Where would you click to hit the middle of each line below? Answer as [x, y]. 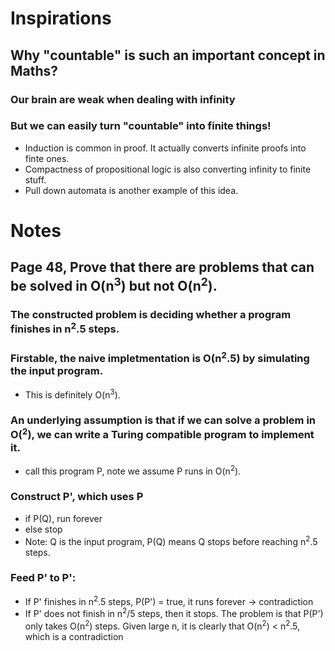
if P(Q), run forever [63, 518]
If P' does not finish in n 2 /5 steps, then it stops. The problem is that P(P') [174, 613]
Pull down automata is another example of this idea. [131, 190]
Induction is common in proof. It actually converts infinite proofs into [165, 148]
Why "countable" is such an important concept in [168, 55]
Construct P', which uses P [77, 497]
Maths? [34, 70]
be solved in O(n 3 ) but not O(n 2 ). [114, 285]
